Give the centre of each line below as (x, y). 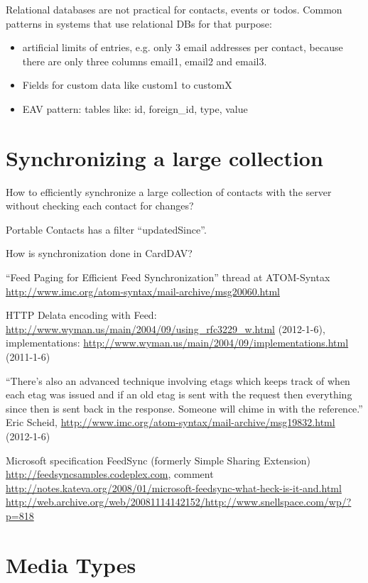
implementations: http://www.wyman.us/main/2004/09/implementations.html (177, 343)
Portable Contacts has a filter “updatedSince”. (106, 229)
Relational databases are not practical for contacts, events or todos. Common (174, 9)
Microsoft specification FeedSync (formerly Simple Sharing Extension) (158, 460)
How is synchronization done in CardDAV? (99, 253)
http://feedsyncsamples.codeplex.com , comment (110, 474)
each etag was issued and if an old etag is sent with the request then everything (179, 394)
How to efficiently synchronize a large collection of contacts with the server (169, 191)
